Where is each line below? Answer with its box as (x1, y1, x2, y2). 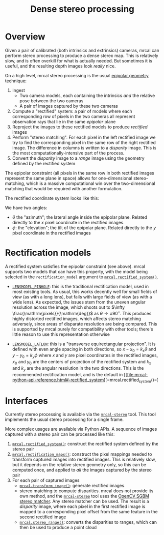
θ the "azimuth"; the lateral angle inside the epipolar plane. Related (12, 214, 147, 220)
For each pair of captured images (12, 477, 80, 483)
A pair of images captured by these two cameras (19, 103, 118, 109)
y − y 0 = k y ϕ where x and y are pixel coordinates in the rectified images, (12, 353, 158, 359)
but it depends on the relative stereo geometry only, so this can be (12, 462, 146, 468)
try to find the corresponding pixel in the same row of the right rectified (12, 139, 156, 146)
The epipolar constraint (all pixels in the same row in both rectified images (5, 170, 154, 176)
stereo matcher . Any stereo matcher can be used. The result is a (19, 498, 149, 505)
